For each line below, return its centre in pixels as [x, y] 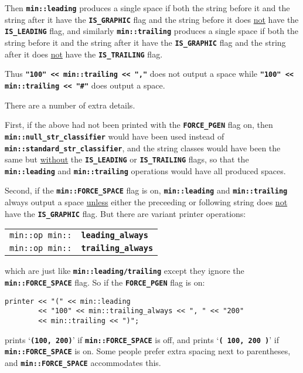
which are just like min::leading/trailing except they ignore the [125, 271]
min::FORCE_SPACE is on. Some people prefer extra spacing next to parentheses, [148, 351]
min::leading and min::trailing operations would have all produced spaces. [145, 170]
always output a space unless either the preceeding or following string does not [146, 202]
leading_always [115, 235]
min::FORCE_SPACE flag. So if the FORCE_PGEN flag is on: [105, 282]
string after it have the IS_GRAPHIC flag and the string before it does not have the [152, 19]
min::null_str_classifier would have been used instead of [115, 136]
